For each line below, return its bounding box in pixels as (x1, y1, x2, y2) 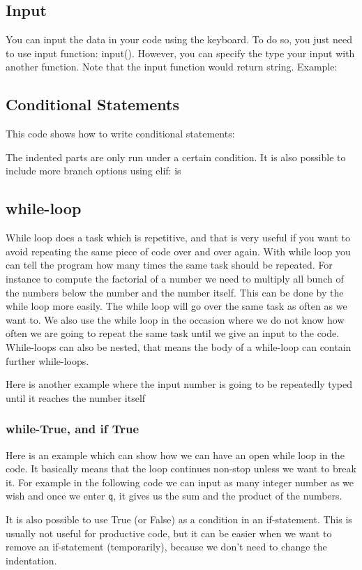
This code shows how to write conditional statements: (6, 126, 235, 141)
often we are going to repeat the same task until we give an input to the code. (6, 326, 340, 340)
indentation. (6, 553, 57, 567)
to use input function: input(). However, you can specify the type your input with (6, 45, 355, 60)
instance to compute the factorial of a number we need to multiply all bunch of (6, 271, 344, 285)
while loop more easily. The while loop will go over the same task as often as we (6, 299, 347, 313)
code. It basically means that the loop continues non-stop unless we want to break (6, 461, 356, 476)
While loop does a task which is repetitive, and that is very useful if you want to (6, 230, 350, 245)
